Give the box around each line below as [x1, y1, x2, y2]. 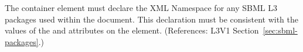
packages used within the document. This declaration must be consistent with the [5, 13, 298, 25]
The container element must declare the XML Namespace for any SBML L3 [5, 2, 277, 13]
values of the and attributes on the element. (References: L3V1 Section [5, 24, 259, 36]
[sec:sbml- [263, 24, 298, 36]
